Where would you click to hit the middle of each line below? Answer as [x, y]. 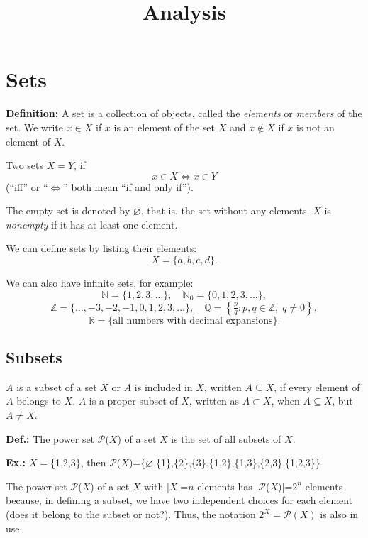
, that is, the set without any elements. [225, 210]
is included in [163, 386]
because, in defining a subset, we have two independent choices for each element [179, 500]
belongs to [39, 401]
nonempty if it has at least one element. [92, 224]
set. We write [34, 127]
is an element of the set [164, 127]
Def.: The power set [50, 438]
